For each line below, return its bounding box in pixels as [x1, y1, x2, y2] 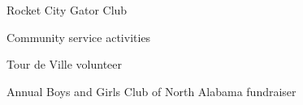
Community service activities [6, 28, 151, 45]
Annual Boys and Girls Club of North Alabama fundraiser [6, 82, 297, 99]
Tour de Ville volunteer [6, 56, 123, 73]
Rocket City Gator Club [6, 2, 128, 18]
